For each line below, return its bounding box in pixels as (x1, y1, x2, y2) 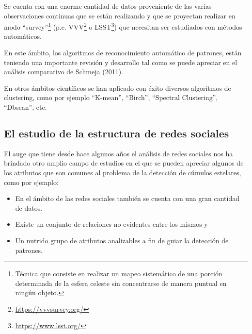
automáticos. (4, 31, 42, 41)
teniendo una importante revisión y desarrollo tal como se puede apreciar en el (4, 57, 237, 67)
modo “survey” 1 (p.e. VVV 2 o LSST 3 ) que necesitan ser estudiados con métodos (4, 20, 242, 32)
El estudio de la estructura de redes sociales (4, 125, 229, 140)
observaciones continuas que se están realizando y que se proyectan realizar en (4, 10, 236, 20)
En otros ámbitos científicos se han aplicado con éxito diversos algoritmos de (4, 83, 231, 93)
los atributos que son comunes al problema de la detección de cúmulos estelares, (4, 167, 241, 177)
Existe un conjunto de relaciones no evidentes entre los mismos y (15, 219, 208, 229)
